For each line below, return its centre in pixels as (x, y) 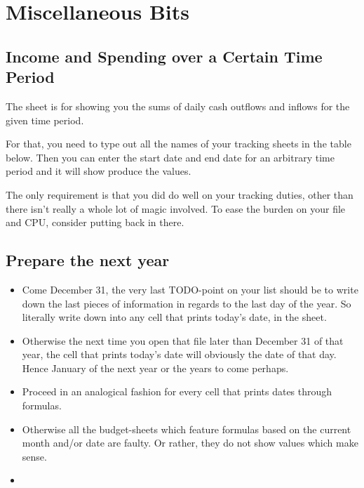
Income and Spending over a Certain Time (164, 56)
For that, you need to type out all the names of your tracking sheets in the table (178, 144)
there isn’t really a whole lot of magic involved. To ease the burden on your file (176, 208)
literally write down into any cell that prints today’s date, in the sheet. (174, 317)
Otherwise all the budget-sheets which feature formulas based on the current (187, 429)
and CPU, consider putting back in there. (95, 222)
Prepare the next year (88, 260)
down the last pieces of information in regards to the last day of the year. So (187, 303)
